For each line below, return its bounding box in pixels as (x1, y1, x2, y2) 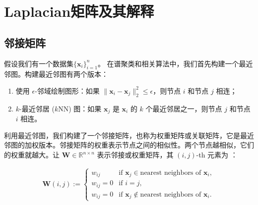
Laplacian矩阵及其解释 (4, 1, 154, 21)
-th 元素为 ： (196, 150, 238, 159)
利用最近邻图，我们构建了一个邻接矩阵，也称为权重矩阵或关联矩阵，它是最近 (4, 130, 254, 140)
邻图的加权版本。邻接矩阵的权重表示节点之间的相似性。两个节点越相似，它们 (4, 140, 254, 150)
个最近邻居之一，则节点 (145, 103, 222, 113)
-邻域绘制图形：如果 (35, 85, 100, 96)
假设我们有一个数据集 (4, 58, 73, 68)
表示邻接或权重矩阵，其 (97, 150, 174, 159)
